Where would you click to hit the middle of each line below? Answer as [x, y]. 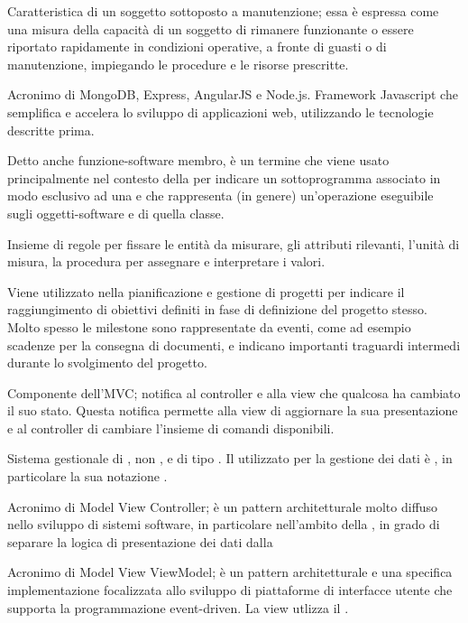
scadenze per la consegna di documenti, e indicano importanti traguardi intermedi [234, 344]
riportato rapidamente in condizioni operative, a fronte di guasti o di [197, 46]
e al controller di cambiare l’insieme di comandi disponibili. [171, 428]
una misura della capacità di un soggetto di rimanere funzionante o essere [211, 28]
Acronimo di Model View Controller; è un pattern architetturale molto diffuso [223, 506]
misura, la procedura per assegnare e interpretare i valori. [166, 261]
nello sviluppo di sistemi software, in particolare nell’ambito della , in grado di [224, 524]
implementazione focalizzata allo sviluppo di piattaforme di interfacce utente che [230, 590]
